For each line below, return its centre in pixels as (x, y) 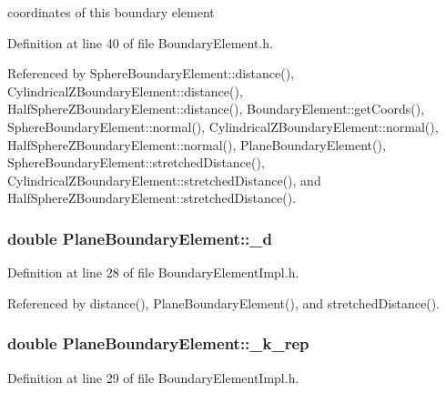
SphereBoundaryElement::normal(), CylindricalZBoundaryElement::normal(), (223, 126)
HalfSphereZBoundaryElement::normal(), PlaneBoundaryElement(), (197, 144)
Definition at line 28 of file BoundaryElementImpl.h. (153, 272)
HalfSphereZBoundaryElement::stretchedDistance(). (152, 198)
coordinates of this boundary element (111, 12)
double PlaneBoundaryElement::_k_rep (158, 343)
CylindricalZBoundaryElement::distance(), (125, 91)
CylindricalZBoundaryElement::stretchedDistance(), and (164, 180)
